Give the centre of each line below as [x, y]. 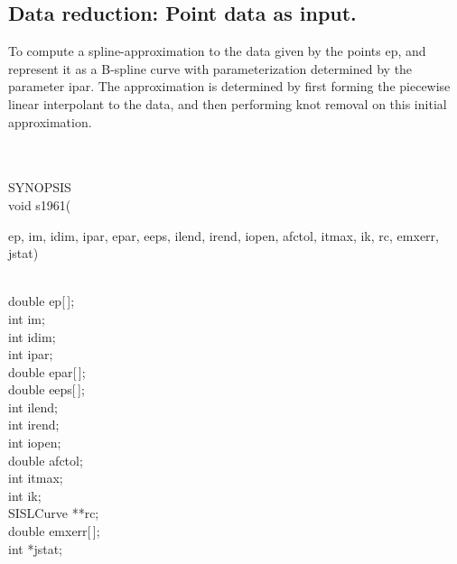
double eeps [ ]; [47, 389]
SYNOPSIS [40, 187]
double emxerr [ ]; [54, 531]
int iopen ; [35, 443]
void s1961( [40, 204]
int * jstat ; [36, 548]
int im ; [27, 318]
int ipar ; [31, 354]
